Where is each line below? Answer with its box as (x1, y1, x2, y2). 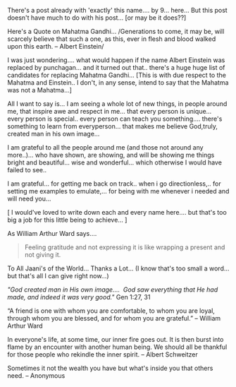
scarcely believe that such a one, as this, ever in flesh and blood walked (7, 35, 216, 43)
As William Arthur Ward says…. (7, 230, 97, 237)
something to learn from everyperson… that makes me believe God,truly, (7, 122, 218, 130)
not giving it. (24, 251, 61, 258)
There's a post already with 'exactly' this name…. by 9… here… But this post (7, 6, 228, 14)
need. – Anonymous (7, 371, 66, 380)
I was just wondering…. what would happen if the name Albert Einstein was (7, 56, 225, 64)
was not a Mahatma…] (7, 86, 73, 94)
